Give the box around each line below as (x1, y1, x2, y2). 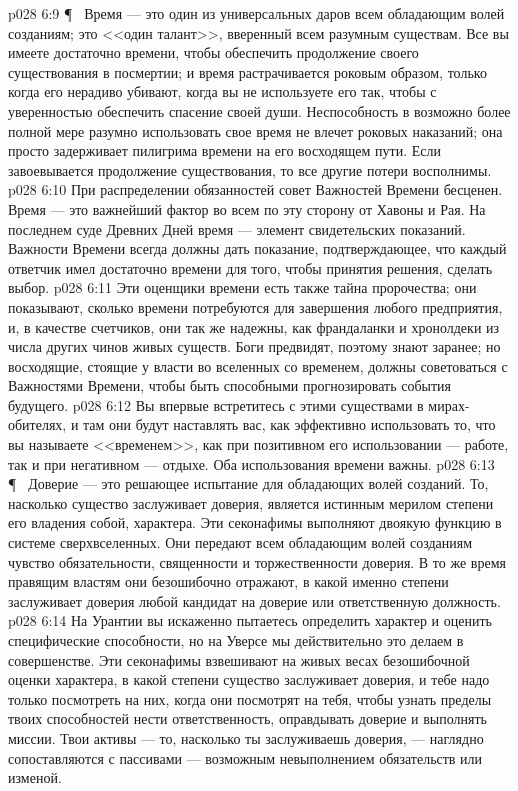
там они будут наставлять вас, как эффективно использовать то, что (83, 414, 496, 435)
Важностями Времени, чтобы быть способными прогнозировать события (8, 375, 451, 396)
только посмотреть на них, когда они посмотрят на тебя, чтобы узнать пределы (8, 688, 492, 709)
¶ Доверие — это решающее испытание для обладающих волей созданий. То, (8, 473, 489, 494)
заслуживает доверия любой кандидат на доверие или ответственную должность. (8, 590, 501, 611)
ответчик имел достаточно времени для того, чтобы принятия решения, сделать (8, 257, 493, 278)
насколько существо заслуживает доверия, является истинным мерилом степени (8, 492, 494, 513)
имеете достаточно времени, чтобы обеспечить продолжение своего (8, 42, 419, 63)
